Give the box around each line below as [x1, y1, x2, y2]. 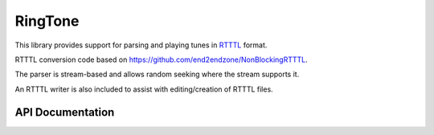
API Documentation [14, 105, 115, 119]
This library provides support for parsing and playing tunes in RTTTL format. [14, 40, 268, 50]
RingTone [14, 12, 80, 30]
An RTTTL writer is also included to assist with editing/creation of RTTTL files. [14, 84, 273, 94]
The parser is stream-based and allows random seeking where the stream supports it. [14, 69, 300, 80]
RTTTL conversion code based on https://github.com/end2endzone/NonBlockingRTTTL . [14, 55, 309, 64]
